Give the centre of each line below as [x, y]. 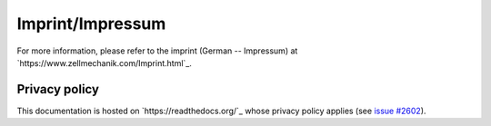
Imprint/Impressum [91, 24]
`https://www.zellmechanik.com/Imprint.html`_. [105, 63]
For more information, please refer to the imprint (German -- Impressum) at [157, 51]
